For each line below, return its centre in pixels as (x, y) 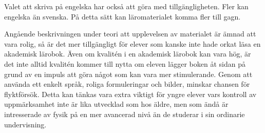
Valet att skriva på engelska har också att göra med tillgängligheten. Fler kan (126, 6)
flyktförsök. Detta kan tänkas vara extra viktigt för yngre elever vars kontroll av (130, 94)
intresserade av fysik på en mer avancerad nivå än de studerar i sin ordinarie (125, 114)
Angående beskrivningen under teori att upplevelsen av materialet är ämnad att (130, 34)
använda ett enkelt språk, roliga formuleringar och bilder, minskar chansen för (127, 84)
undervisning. (25, 124)
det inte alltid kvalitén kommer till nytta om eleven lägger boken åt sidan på (125, 63)
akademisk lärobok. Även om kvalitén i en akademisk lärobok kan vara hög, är (128, 54)
